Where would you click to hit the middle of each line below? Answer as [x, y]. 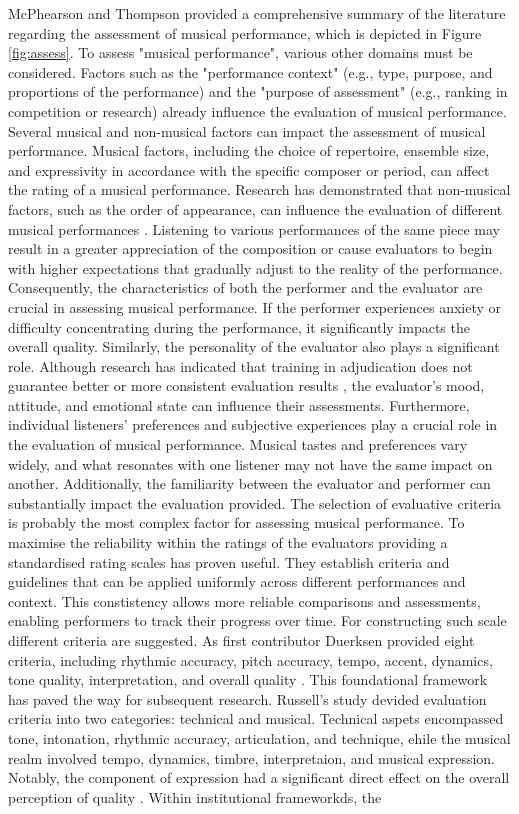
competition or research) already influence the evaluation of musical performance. [257, 110]
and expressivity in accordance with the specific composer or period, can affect [249, 169]
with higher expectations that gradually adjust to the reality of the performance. [255, 267]
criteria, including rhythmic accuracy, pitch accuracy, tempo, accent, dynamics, [250, 659]
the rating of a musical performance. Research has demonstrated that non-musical [259, 189]
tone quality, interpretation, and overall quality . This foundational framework [248, 679]
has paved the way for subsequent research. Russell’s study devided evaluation [247, 698]
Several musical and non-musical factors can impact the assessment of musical [247, 130]
